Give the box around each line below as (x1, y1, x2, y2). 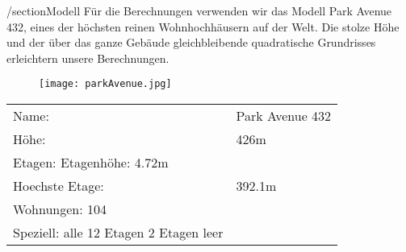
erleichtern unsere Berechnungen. (6, 49, 170, 66)
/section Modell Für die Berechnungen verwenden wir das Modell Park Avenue (6, 2, 392, 19)
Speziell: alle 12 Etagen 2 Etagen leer (13, 223, 224, 242)
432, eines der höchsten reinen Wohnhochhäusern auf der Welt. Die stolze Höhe (6, 18, 400, 35)
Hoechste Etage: (13, 176, 104, 196)
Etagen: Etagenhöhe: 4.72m (13, 153, 169, 172)
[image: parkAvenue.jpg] (39, 78, 172, 90)
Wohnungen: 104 (13, 200, 107, 219)
